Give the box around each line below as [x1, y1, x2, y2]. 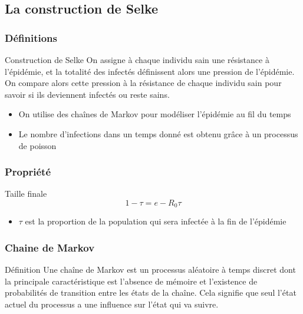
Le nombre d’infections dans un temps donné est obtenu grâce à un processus [18, 127, 298, 140]
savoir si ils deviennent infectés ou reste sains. [5, 88, 170, 100]
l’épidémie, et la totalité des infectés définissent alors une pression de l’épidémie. [5, 65, 295, 77]
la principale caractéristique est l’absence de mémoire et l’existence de [5, 275, 258, 287]
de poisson [18, 139, 57, 151]
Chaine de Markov [5, 240, 95, 254]
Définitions [5, 30, 57, 45]
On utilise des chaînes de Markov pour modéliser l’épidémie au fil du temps [18, 108, 291, 120]
